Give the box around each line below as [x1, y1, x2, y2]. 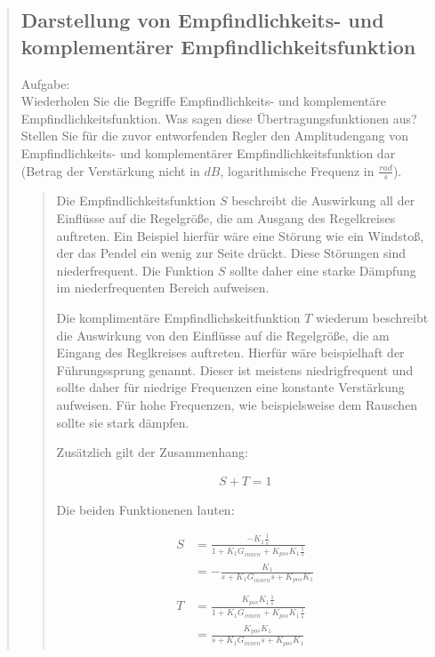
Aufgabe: [20, 74, 70, 92]
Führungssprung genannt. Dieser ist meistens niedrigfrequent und [56, 360, 414, 379]
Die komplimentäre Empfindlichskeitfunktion [56, 308, 301, 326]
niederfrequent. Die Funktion [56, 260, 214, 279]
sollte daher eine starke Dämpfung [230, 260, 416, 279]
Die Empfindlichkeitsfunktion [56, 191, 216, 210]
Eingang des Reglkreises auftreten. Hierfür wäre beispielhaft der [56, 343, 405, 362]
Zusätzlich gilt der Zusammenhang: [56, 443, 248, 461]
